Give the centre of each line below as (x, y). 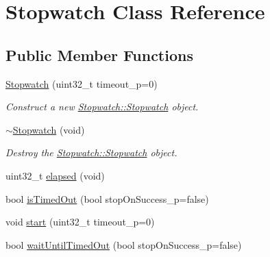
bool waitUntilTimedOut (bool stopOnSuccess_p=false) (124, 244)
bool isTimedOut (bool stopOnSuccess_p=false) (107, 198)
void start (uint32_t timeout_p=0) (80, 222)
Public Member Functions (99, 54)
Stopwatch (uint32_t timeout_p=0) (82, 83)
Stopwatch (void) (49, 129)
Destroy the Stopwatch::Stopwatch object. (91, 152)
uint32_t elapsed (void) (55, 175)
